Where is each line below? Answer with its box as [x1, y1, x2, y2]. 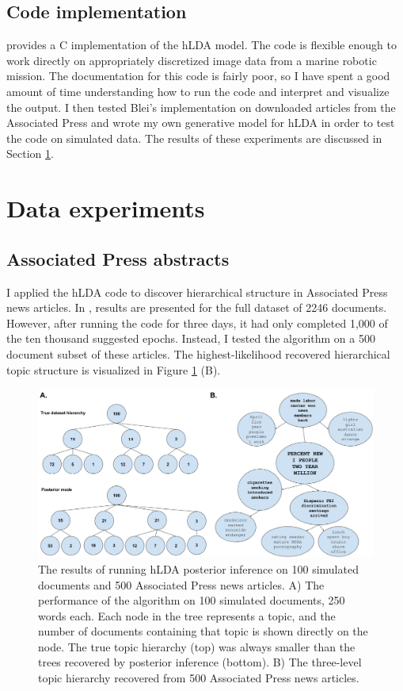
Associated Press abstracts [6, 246, 230, 271]
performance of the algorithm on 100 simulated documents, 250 [38, 592, 345, 608]
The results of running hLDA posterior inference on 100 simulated [38, 560, 359, 577]
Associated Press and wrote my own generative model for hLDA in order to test [6, 114, 395, 131]
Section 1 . [6, 145, 54, 162]
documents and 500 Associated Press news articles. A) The [38, 576, 325, 593]
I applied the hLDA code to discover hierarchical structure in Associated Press [6, 283, 388, 300]
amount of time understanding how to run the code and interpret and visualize [6, 83, 390, 99]
